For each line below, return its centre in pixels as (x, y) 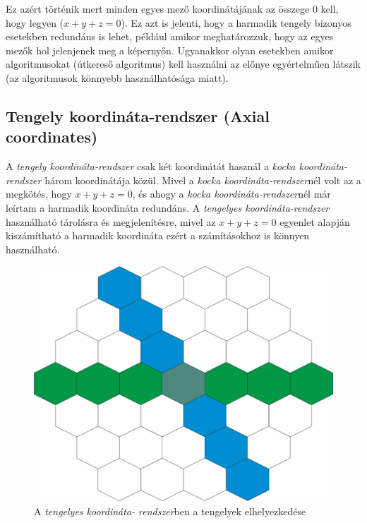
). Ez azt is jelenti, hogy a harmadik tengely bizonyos (236, 22)
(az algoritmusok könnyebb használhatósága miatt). (117, 77)
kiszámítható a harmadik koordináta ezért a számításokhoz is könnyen (158, 235)
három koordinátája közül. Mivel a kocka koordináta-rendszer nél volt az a (203, 180)
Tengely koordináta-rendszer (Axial (138, 115)
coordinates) (52, 137)
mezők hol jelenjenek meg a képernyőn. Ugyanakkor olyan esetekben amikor (170, 50)
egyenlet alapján (315, 221)
